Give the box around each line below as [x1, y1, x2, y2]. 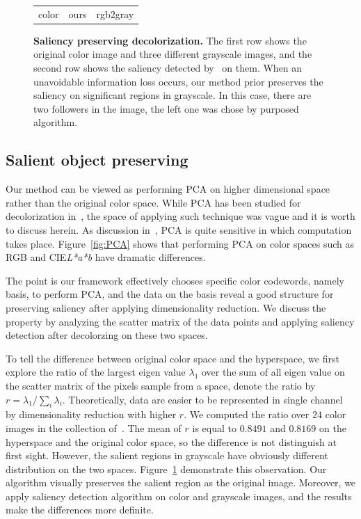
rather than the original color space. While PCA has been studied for [6, 195, 301, 209]
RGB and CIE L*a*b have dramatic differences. [6, 250, 206, 264]
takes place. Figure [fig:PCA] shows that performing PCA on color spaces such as [6, 236, 354, 250]
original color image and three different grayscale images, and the [33, 47, 312, 61]
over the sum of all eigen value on [201, 365, 345, 379]
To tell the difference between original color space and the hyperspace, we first [6, 351, 339, 365]
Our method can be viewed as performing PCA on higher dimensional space [6, 182, 330, 196]
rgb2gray [96, 6, 134, 21]
